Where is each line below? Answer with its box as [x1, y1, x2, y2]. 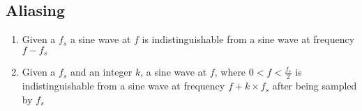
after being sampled [272, 78, 357, 93]
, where [214, 65, 246, 79]
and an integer [70, 65, 133, 79]
